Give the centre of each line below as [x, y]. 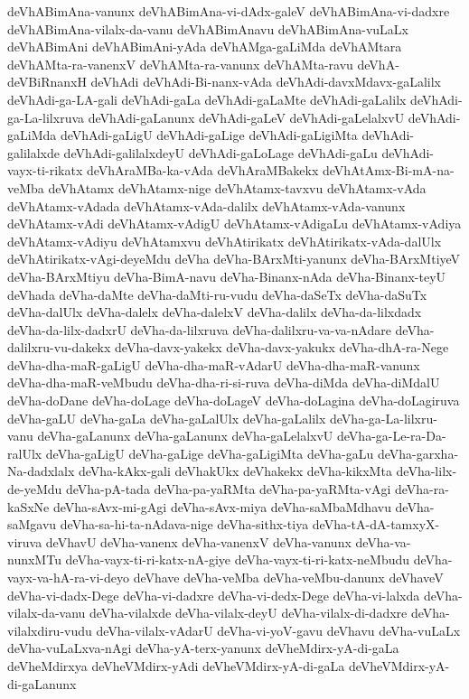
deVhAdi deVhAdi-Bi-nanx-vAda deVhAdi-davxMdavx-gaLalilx [266, 82]
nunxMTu [34, 559]
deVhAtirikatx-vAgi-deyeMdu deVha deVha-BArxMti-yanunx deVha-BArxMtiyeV [234, 259]
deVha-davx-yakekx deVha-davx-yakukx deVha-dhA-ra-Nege [282, 347]
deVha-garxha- [418, 453]
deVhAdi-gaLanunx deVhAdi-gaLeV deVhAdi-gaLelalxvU [246, 117]
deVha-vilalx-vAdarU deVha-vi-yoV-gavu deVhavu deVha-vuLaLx [278, 630]
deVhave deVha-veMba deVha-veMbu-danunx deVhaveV [288, 577]
